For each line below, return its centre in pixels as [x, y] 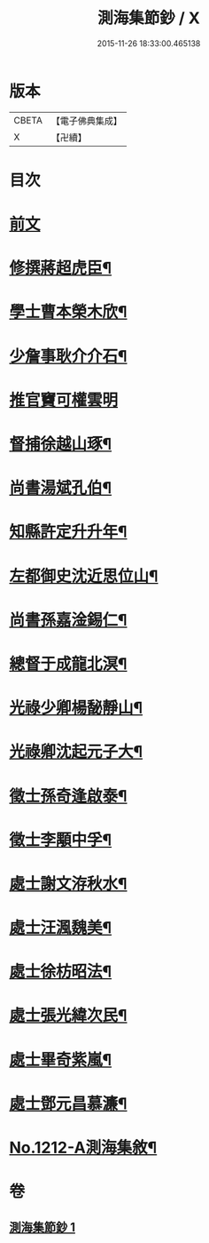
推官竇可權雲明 [64, 400]
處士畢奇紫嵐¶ [61, 1060]
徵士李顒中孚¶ [61, 840]
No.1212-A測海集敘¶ [83, 1148]
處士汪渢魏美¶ [61, 928]
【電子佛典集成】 [86, 121]
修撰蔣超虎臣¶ [61, 268]
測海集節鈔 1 [43, 1227]
